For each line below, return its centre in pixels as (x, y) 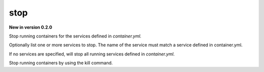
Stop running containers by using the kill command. (61, 63)
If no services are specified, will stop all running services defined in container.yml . (92, 54)
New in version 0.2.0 (31, 27)
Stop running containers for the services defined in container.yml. (75, 36)
